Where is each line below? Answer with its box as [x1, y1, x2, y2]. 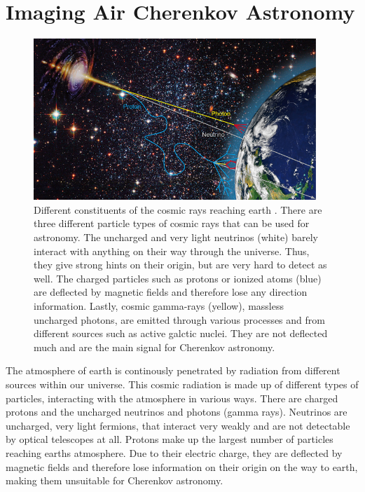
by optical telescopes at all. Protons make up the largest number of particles [6, 432, 333, 446]
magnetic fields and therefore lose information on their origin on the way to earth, [6, 459, 358, 474]
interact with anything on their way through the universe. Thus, [34, 243, 310, 258]
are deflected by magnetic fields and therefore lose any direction [34, 285, 308, 299]
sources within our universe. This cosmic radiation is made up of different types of [6, 377, 359, 391]
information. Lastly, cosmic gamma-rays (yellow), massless [34, 299, 284, 313]
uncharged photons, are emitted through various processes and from [34, 312, 325, 327]
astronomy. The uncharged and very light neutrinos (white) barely [34, 230, 318, 245]
